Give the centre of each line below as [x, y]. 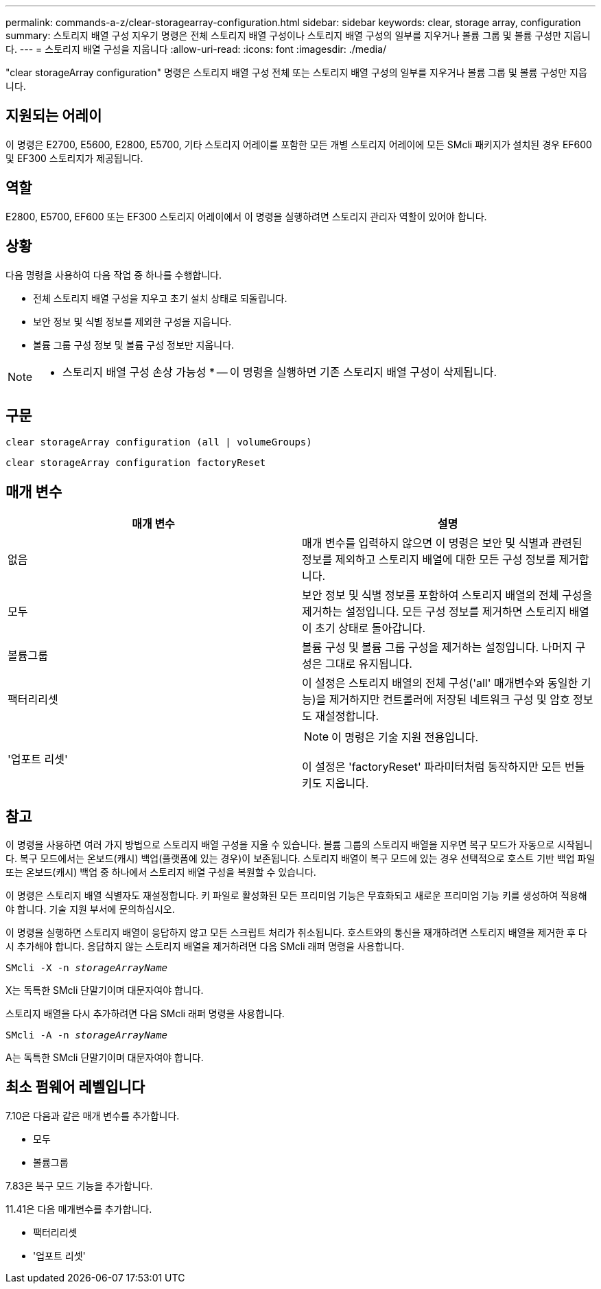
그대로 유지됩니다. [368, 664]
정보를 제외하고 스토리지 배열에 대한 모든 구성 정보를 [429, 560]
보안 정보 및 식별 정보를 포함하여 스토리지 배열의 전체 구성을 [447, 595]
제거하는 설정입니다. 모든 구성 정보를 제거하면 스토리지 [434, 612]
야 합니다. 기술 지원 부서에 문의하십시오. [90, 909]
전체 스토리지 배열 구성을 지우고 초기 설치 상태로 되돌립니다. [160, 298]
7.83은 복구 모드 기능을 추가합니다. [79, 1185]
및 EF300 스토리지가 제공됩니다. [74, 158]
